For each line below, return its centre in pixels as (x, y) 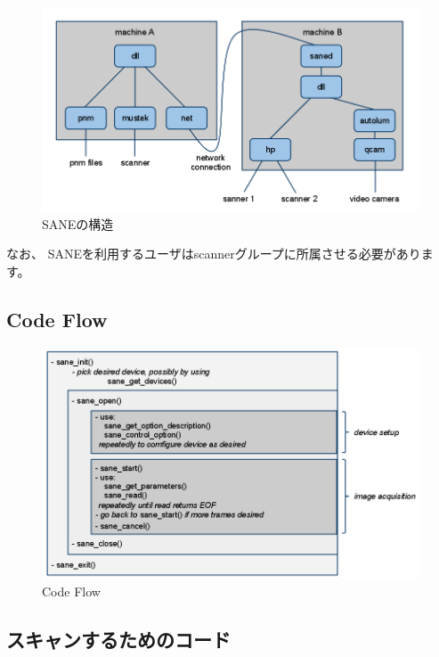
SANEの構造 (78, 223)
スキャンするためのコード (118, 639)
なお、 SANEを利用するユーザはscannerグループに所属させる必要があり (214, 254)
